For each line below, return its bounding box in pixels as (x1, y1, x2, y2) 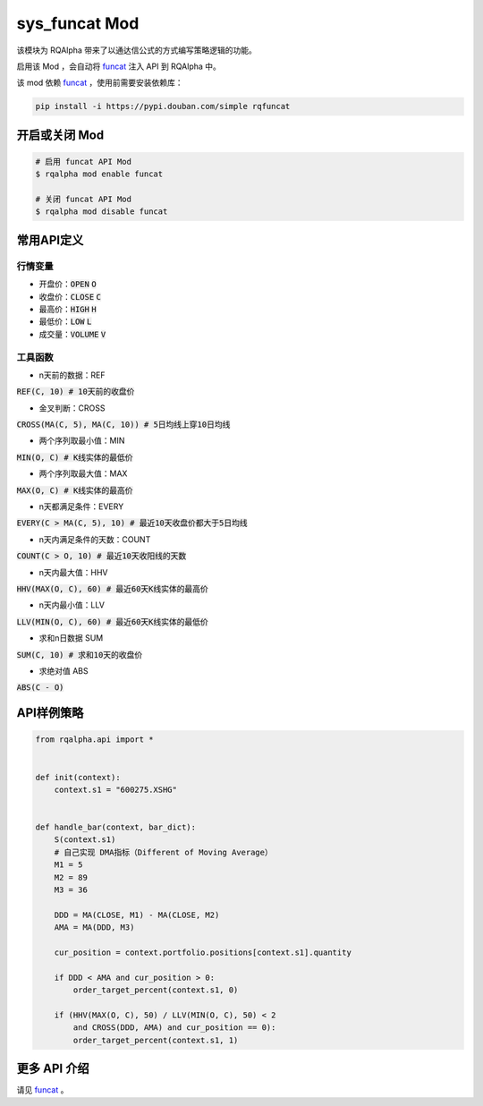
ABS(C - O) (16, 683, 64, 693)
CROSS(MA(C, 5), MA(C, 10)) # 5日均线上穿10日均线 (16, 420, 231, 430)
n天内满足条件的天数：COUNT (38, 533, 151, 545)
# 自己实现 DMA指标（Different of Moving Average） (54, 847, 273, 857)
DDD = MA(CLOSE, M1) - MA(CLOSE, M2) (54, 909, 220, 920)
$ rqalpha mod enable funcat (35, 169, 164, 179)
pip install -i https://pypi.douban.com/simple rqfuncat (35, 101, 291, 112)
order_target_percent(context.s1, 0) (72, 985, 239, 995)
